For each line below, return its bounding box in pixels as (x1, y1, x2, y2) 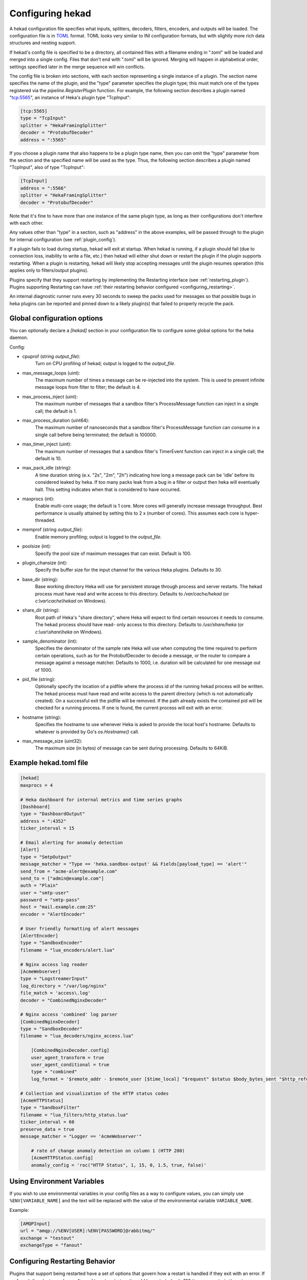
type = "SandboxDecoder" (20, 1026, 83, 1032)
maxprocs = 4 (20, 782, 53, 788)
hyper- (245, 510, 259, 516)
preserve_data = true (20, 1126, 75, 1132)
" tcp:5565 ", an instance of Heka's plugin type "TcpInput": (9, 95, 131, 101)
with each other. (9, 220, 43, 226)
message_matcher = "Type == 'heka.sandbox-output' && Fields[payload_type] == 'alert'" (20, 861, 247, 867)
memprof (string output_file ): (22, 526, 83, 532)
